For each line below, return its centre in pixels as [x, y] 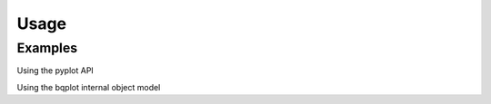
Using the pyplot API [55, 71]
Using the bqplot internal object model [89, 87]
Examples [47, 48]
